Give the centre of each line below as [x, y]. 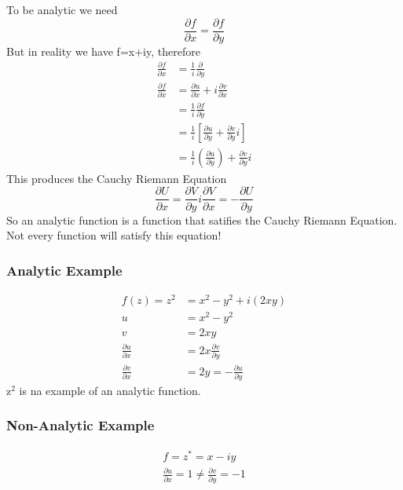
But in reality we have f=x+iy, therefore [103, 51]
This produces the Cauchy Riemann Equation [117, 178]
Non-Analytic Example [81, 425]
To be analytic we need [62, 9]
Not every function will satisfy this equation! [114, 235]
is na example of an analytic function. [110, 390]
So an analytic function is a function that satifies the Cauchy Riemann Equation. [202, 219]
